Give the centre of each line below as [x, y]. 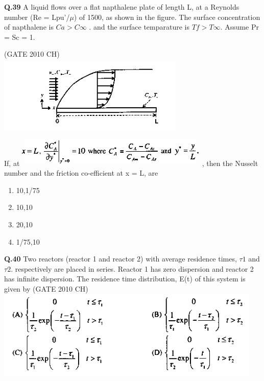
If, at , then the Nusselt [131, 163]
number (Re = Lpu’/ [37, 17]
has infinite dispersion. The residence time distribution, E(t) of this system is [125, 279]
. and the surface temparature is [139, 27]
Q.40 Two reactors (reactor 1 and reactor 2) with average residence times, [121, 259]
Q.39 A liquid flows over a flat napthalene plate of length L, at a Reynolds [122, 7]
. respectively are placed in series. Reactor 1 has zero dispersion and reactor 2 [132, 268]
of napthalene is [29, 27]
